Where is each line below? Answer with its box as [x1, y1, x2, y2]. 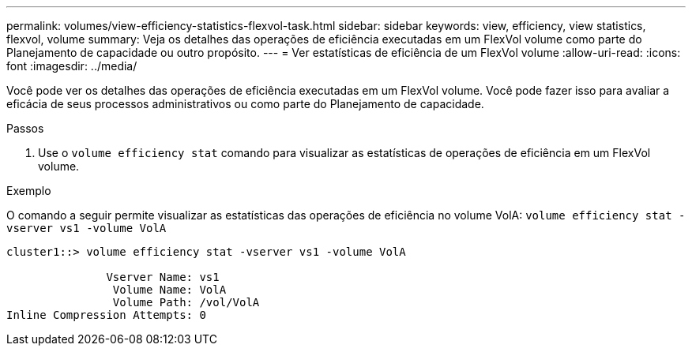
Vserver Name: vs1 [106, 271, 220, 283]
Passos [6, 122, 44, 135]
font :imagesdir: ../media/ [6, 59, 137, 73]
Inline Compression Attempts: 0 [6, 309, 206, 321]
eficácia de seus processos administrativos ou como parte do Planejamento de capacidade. [6, 97, 484, 110]
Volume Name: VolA [112, 283, 227, 296]
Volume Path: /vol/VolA [112, 296, 260, 309]
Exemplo [6, 184, 51, 197]
